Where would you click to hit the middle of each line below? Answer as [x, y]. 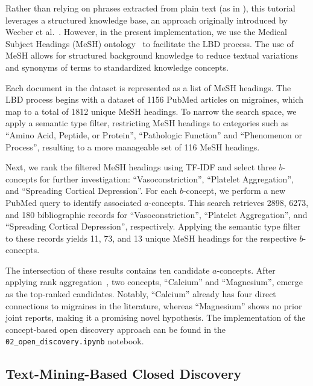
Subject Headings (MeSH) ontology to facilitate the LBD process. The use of [150, 43]
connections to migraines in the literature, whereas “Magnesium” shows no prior [154, 305]
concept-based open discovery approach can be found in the [116, 329]
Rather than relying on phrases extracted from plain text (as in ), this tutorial [150, 8]
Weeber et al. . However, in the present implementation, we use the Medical [146, 32]
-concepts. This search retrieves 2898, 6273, [229, 202]
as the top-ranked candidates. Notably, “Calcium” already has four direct [141, 294]
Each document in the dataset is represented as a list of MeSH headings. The [148, 87]
